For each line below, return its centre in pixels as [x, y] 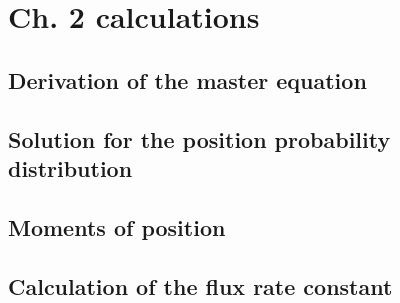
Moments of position [117, 226]
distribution [70, 167]
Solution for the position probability [199, 138]
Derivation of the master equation [187, 79]
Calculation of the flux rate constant [200, 285]
